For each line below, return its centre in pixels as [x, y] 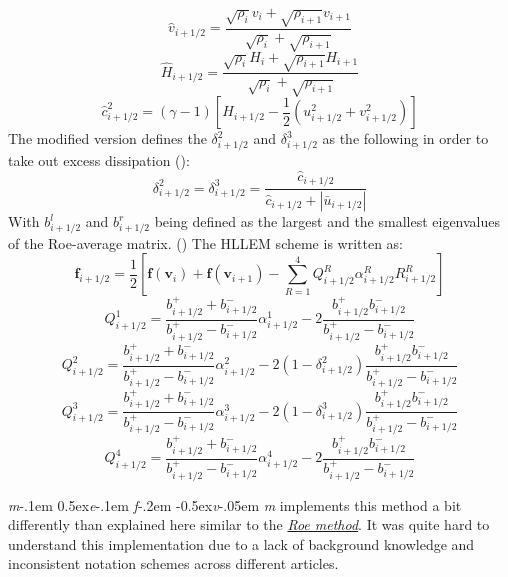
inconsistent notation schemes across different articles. [173, 563]
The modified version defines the [107, 138]
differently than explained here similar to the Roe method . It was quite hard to [249, 524]
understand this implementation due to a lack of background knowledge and [241, 543]
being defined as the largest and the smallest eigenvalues [327, 221]
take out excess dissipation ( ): [99, 159]
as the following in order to [405, 138]
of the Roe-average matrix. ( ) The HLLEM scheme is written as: [206, 242]
